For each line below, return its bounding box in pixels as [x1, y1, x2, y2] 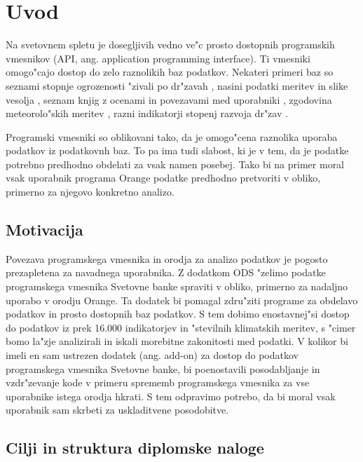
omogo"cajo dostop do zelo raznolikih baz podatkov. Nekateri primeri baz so [6, 64, 334, 79]
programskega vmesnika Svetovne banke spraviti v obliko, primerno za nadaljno [6, 279, 348, 294]
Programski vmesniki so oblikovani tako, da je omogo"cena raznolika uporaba [6, 129, 338, 144]
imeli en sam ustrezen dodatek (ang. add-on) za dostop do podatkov [6, 348, 299, 362]
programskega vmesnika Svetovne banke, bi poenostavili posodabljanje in [6, 361, 320, 376]
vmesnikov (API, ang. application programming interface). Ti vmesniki [6, 50, 310, 65]
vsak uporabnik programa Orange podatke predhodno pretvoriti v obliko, [6, 170, 321, 185]
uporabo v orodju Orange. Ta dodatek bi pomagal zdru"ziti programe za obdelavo [6, 292, 358, 307]
